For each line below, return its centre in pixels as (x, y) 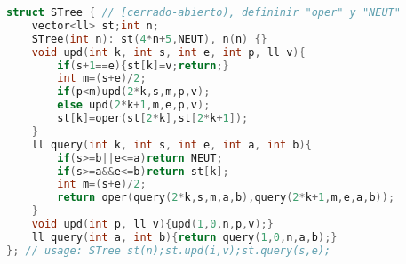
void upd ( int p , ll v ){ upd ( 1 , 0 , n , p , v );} (152, 224)
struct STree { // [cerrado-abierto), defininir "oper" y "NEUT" (203, 12)
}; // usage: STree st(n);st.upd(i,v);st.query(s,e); (169, 250)
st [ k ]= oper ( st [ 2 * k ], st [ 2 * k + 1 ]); (153, 118)
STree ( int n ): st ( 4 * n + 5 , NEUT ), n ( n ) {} (149, 39)
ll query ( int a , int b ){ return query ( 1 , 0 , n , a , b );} (184, 237)
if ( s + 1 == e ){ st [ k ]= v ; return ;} (143, 65)
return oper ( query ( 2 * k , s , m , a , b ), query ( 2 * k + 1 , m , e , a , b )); (226, 198)
